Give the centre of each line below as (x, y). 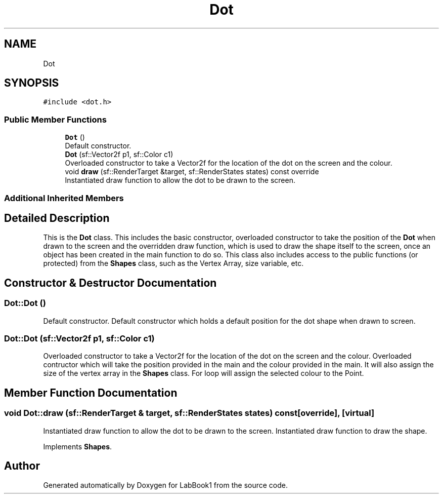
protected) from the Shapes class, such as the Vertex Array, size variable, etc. (173, 263)
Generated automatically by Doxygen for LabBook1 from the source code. (166, 485)
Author (22, 466)
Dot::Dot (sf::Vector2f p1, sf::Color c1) (79, 338)
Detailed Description (57, 218)
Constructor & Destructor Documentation (110, 283)
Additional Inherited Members (64, 198)
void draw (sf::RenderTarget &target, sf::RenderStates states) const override (192, 172)
